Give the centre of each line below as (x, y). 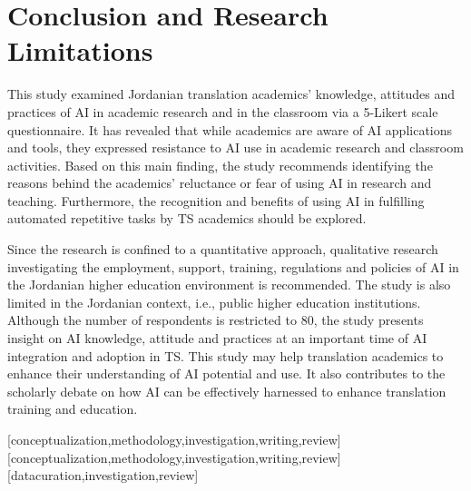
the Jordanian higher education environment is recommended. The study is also (229, 285)
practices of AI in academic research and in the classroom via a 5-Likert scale (223, 111)
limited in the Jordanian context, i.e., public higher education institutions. (214, 302)
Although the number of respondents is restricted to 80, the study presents (216, 320)
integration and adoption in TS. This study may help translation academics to (226, 355)
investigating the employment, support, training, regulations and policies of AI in (233, 266)
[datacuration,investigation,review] (103, 475)
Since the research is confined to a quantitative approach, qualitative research (223, 249)
